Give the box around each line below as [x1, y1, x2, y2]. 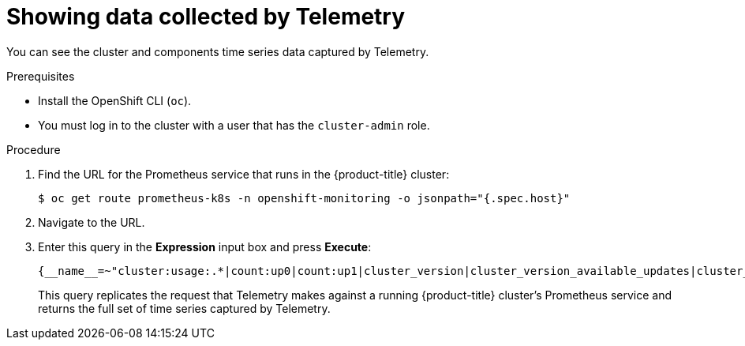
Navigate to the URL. [38, 215, 145, 229]
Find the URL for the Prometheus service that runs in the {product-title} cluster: [38, 167, 450, 181]
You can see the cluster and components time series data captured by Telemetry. [6, 44, 429, 58]
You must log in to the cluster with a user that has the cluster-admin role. [38, 118, 430, 132]
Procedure [6, 142, 61, 156]
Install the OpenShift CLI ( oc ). [38, 93, 192, 107]
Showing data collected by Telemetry [6, 3, 406, 30]
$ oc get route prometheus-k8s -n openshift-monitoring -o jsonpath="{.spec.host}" [38, 191, 571, 205]
